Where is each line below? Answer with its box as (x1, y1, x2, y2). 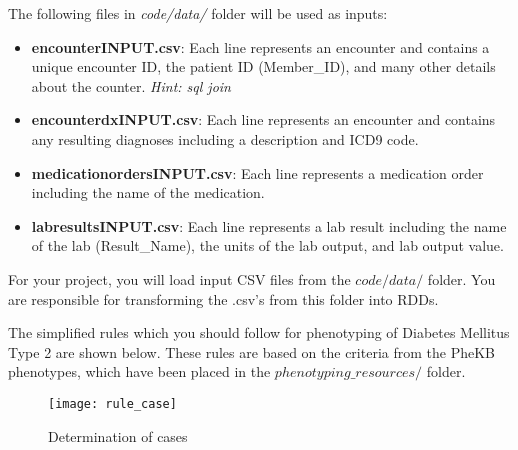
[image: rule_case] (48, 396, 177, 411)
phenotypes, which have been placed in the (8, 361, 271, 382)
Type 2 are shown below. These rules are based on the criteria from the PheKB (8, 341, 495, 362)
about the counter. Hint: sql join (31, 75, 231, 96)
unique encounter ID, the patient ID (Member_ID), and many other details (31, 56, 496, 77)
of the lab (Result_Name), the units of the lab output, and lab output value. (31, 235, 504, 256)
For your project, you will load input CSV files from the (8, 268, 351, 289)
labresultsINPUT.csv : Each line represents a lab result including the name (31, 215, 507, 236)
